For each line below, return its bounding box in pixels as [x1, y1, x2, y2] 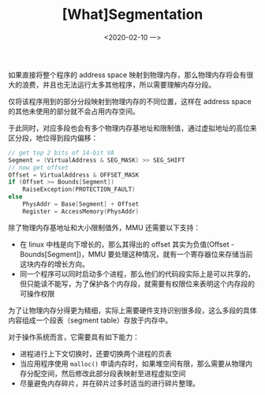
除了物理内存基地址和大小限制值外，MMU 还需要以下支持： [8, 222, 201, 232]
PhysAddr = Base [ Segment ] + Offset [22, 200, 140, 208]
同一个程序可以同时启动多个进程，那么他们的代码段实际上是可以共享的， [19, 269, 255, 278]
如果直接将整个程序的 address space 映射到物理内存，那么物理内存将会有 [8, 69, 247, 80]
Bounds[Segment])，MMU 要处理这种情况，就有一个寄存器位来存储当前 [19, 249, 253, 259]
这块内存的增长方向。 [19, 259, 89, 269]
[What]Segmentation [62, 6, 203, 24]
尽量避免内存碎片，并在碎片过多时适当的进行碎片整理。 [19, 378, 200, 388]
